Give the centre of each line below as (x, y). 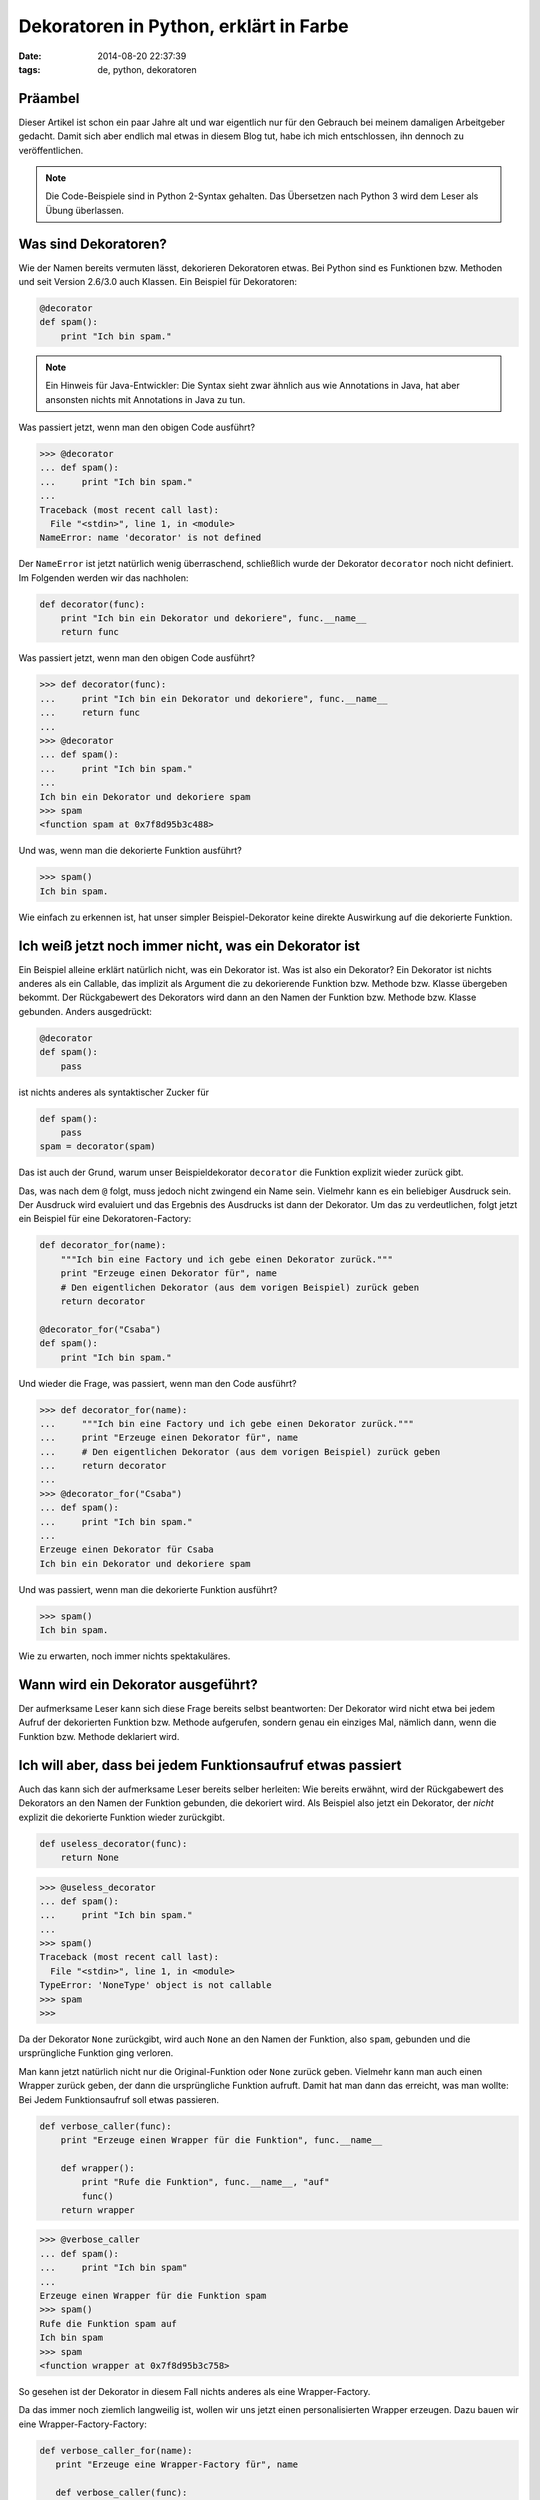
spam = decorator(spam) (98, 1146)
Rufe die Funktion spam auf (108, 2323)
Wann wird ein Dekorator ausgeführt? (138, 1684)
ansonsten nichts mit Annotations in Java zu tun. (145, 399)
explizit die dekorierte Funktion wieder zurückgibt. (121, 1817)
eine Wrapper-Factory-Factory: (82, 2424)
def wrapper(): (97, 2168)
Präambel (49, 98)
